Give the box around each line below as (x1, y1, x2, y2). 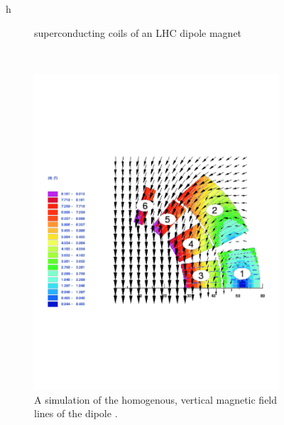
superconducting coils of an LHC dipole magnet (34, 25, 242, 40)
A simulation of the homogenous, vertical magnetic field (34, 392, 278, 407)
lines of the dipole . (34, 406, 118, 421)
